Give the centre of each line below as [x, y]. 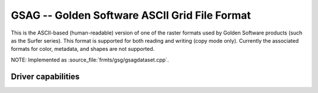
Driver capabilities [45, 76]
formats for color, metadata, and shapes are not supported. [83, 49]
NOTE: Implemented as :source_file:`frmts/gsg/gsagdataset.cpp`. [90, 60]
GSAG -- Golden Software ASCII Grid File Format [131, 15]
